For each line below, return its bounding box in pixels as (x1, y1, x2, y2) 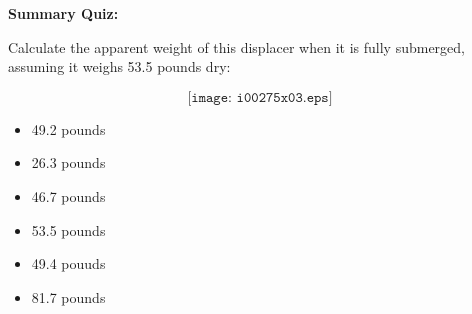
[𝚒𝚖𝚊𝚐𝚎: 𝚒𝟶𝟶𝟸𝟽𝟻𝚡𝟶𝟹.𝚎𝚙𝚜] (187, 90, 333, 105)
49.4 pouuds (31, 253, 106, 274)
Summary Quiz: (8, 3, 119, 23)
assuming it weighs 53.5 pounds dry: (8, 56, 231, 77)
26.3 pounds (31, 152, 106, 173)
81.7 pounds (31, 286, 106, 307)
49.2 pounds (31, 118, 106, 139)
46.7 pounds (31, 185, 106, 206)
